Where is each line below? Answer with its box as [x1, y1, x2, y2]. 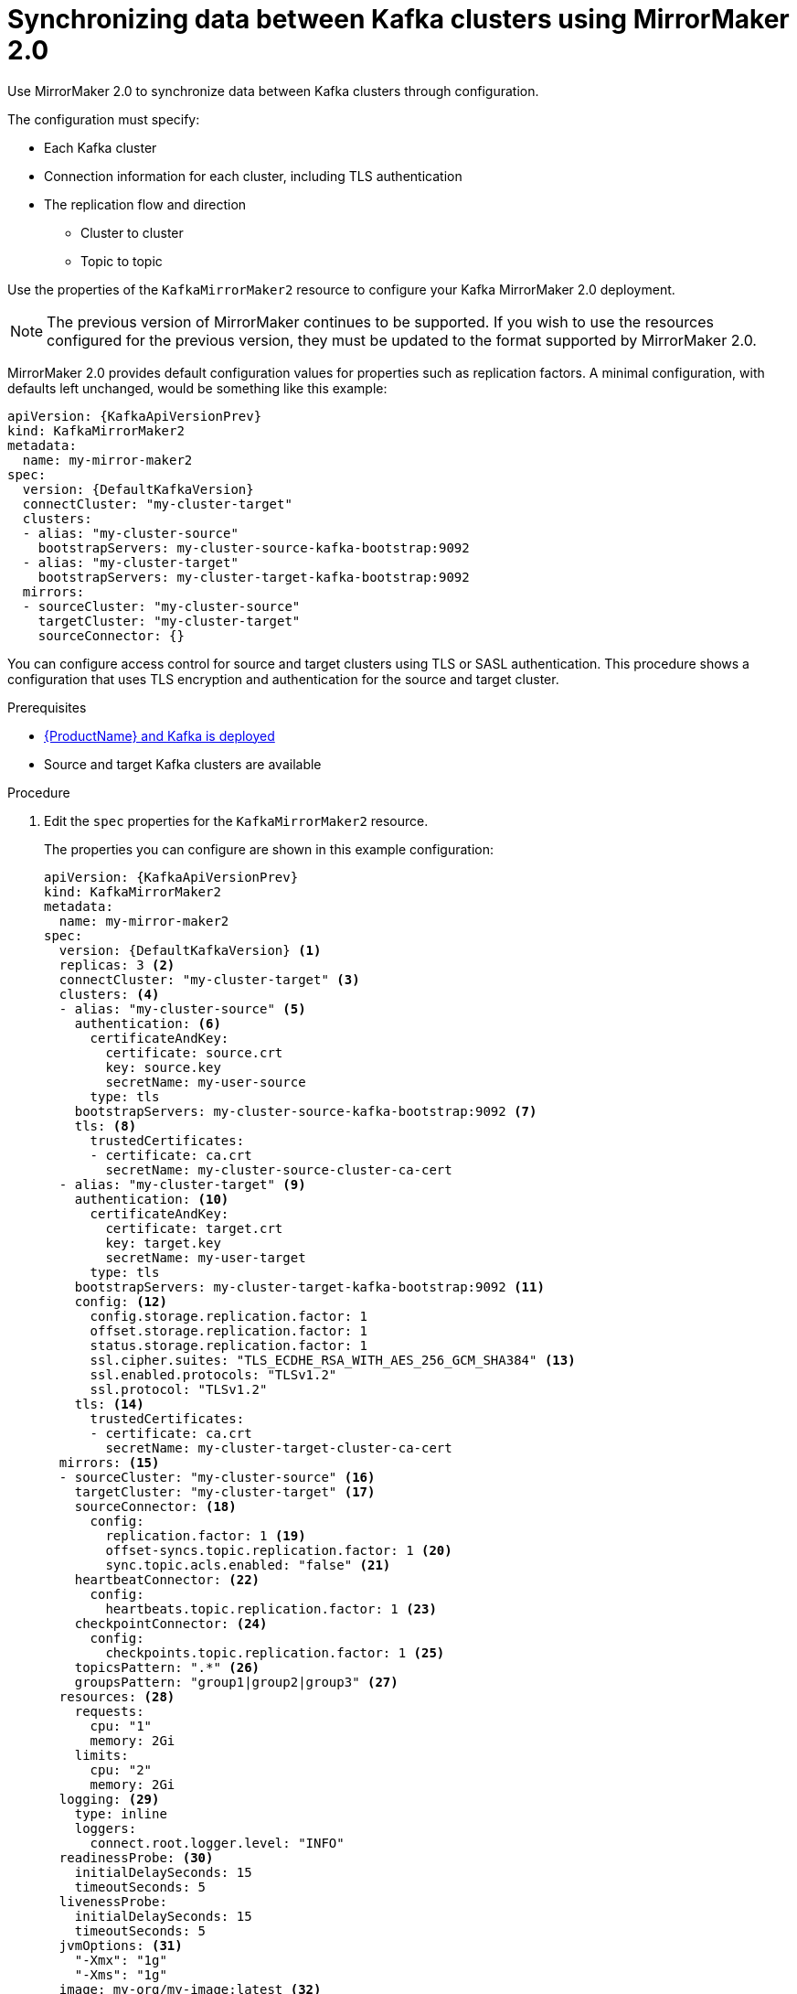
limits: [74, 1747, 129, 1763]
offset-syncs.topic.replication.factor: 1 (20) [105, 1542, 452, 1558]
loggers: [74, 1820, 137, 1836]
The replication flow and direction [44, 196, 247, 212]
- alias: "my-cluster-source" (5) [58, 1001, 306, 1016]
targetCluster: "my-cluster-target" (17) [74, 1484, 376, 1499]
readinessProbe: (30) [58, 1849, 214, 1865]
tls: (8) [74, 1118, 137, 1133]
